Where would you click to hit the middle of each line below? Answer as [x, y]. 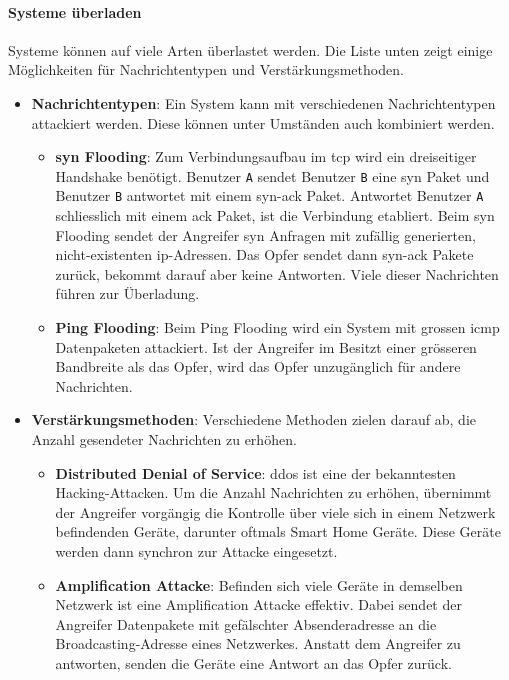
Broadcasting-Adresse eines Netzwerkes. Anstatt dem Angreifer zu [258, 643]
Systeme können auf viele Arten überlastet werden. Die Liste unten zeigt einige [250, 49]
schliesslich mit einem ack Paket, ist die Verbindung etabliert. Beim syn [275, 215]
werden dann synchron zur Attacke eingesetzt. [196, 550]
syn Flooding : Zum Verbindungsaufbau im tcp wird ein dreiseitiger [266, 156]
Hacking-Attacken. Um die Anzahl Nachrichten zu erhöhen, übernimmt [273, 492]
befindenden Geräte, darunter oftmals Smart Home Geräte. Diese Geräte [278, 531]
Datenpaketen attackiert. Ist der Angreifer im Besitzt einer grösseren [266, 346]
